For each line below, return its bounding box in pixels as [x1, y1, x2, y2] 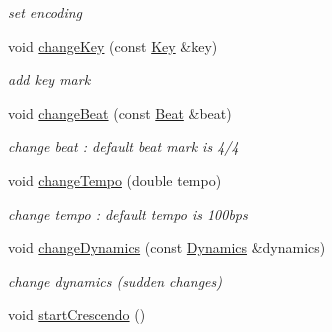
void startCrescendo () [8, 304, 146, 325]
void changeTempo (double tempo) [8, 169, 222, 190]
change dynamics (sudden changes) [8, 270, 222, 291]
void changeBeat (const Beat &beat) [8, 102, 232, 123]
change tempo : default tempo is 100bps [8, 203, 248, 224]
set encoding [8, 2, 83, 22]
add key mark [8, 69, 91, 90]
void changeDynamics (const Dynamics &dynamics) [8, 237, 326, 258]
